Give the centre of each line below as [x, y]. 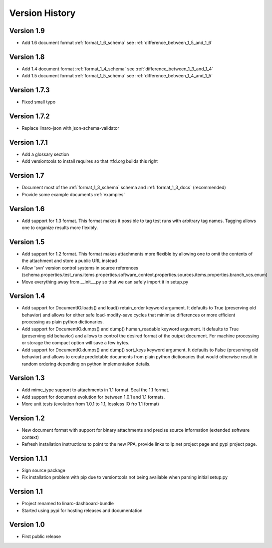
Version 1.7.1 [29, 142]
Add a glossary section [45, 154]
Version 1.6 [27, 209]
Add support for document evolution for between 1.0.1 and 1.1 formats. [93, 397]
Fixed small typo [39, 102]
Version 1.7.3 [29, 90]
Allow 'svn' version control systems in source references [80, 268]
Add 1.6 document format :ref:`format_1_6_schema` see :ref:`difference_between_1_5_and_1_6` [117, 43]
